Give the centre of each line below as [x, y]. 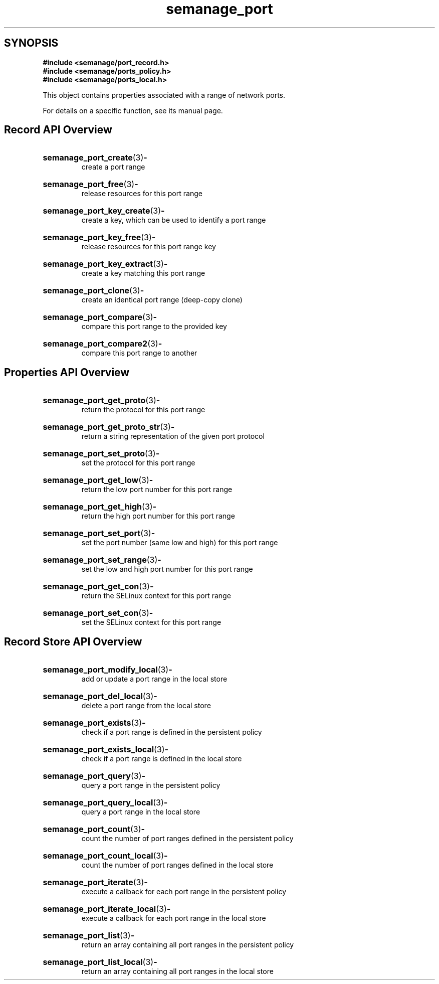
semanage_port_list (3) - [89, 936]
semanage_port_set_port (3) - [99, 533]
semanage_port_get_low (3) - [98, 480]
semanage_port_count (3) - [94, 829]
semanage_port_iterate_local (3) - [107, 909]
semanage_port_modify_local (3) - [107, 670]
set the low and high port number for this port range [167, 569]
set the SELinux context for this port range [151, 622]
